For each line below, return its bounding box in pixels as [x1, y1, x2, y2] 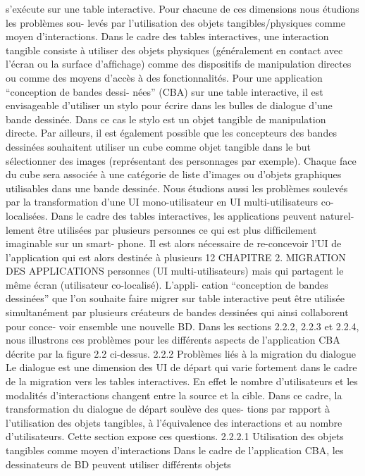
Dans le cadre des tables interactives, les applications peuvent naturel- [51, 208, 354, 223]
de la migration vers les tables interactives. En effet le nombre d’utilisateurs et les [6, 374, 358, 389]
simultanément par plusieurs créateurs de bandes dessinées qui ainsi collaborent [6, 305, 349, 320]
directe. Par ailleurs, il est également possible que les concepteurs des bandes [6, 125, 337, 140]
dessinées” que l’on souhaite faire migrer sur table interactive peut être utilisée [6, 291, 345, 306]
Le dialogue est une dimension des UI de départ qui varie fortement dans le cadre [6, 360, 357, 375]
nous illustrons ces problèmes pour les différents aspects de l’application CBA [6, 332, 340, 347]
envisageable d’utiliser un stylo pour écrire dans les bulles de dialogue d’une [6, 98, 333, 113]
